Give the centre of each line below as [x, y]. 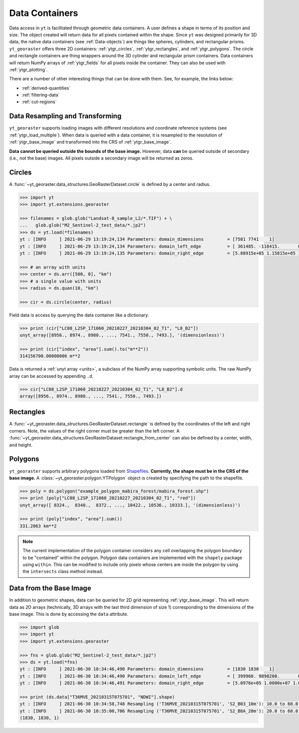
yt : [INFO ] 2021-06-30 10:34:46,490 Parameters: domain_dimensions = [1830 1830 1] [147, 669]
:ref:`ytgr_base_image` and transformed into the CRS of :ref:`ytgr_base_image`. [90, 142]
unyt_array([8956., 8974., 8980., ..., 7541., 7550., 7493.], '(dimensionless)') [122, 335]
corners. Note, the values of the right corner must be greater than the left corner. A [94, 431]
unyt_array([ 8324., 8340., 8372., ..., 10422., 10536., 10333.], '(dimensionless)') [130, 505]
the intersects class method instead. [63, 572]
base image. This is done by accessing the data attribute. [69, 614]
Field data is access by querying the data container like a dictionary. [79, 315]
